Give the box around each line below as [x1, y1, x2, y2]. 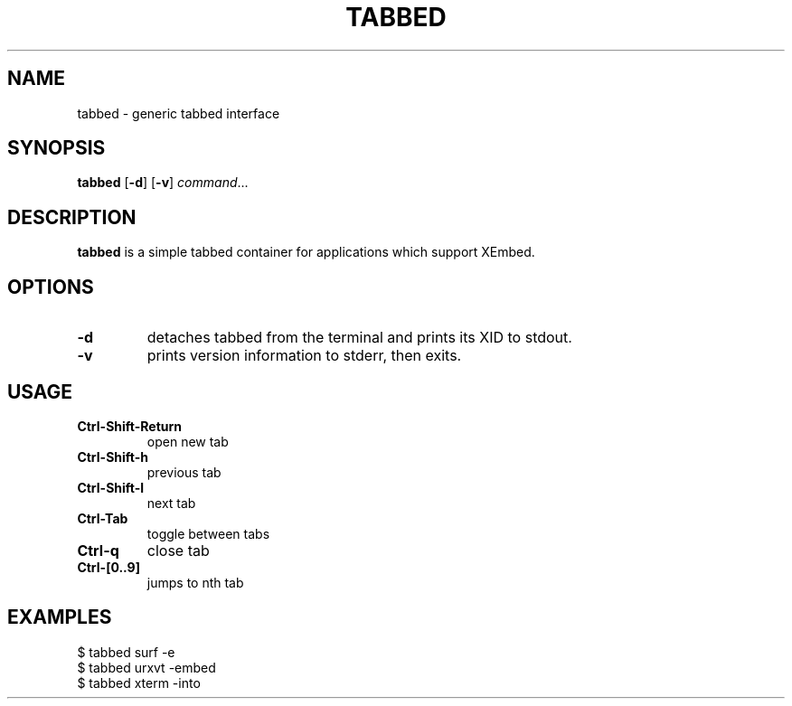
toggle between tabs [146, 525, 270, 541]
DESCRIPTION [7, 205, 137, 229]
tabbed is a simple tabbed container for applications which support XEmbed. [77, 244, 535, 260]
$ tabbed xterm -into [77, 674, 201, 691]
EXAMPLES [7, 606, 112, 629]
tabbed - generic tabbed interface [77, 105, 280, 121]
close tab [146, 541, 210, 560]
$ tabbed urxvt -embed [77, 659, 216, 675]
